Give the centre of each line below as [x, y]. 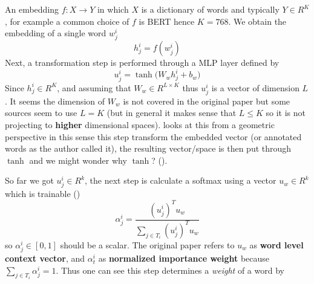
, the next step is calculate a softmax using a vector [181, 180]
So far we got [29, 180]
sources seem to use [41, 113]
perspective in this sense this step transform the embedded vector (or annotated [153, 136]
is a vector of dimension [255, 87]
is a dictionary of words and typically [210, 9]
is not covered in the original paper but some [207, 101]
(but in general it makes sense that [172, 113]
